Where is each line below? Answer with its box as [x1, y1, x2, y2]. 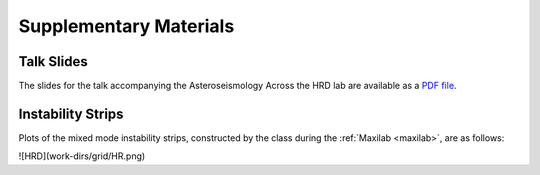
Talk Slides [18, 53, 89, 70]
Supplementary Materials [18, 15, 235, 37]
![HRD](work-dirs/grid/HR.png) [18, 150, 146, 162]
